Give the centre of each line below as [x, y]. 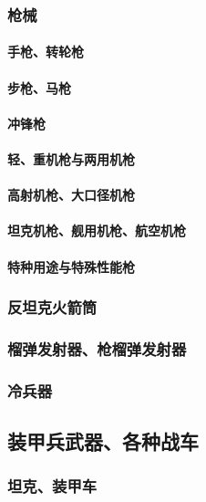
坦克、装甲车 [52, 486]
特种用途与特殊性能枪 [71, 266]
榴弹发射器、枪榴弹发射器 [97, 348]
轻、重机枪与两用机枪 [71, 159]
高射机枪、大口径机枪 [71, 195]
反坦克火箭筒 [52, 307]
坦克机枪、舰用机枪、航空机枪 [97, 230]
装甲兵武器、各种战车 [103, 441]
